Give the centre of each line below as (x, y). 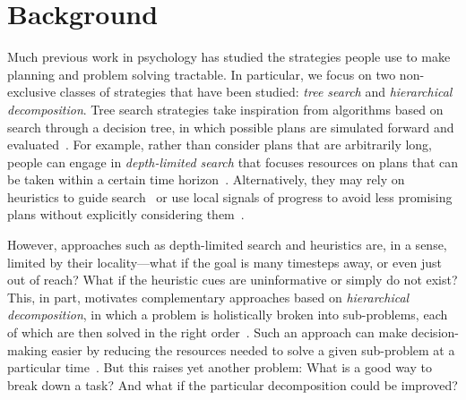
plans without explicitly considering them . (126, 214)
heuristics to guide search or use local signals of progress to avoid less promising (230, 196)
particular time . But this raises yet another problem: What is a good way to (220, 367)
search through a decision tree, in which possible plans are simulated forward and (231, 127)
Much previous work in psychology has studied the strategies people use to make (229, 57)
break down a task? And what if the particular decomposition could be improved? (233, 384)
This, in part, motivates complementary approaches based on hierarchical (208, 297)
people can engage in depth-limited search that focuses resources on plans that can (233, 162)
